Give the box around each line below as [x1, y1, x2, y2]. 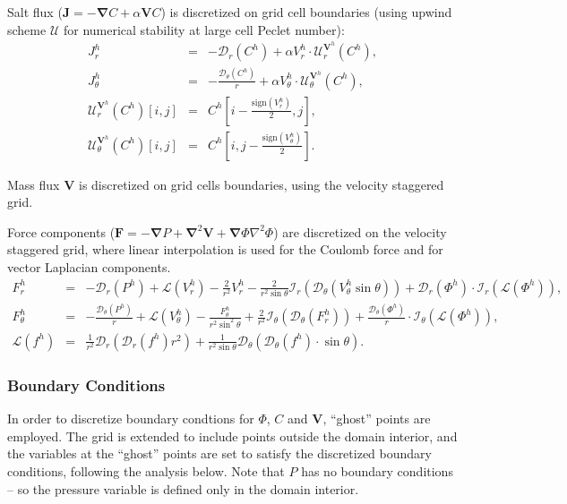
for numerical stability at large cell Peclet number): [63, 20, 345, 38]
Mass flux [7, 175, 60, 193]
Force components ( [7, 222, 116, 241]
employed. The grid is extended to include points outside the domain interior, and [7, 426, 458, 445]
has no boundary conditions [301, 461, 453, 480]
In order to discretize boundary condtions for [7, 409, 254, 428]
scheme [7, 20, 47, 38]
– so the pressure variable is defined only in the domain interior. [7, 479, 359, 498]
